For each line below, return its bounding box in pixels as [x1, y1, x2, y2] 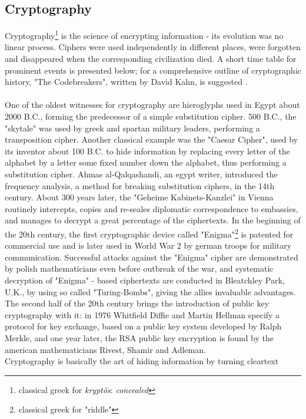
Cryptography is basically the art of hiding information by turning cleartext [5, 355, 279, 367]
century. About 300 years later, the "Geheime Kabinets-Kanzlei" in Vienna [5, 191, 274, 203]
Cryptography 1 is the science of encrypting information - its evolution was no [5, 28, 284, 41]
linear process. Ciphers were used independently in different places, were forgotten [5, 41, 301, 53]
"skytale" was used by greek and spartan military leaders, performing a [5, 121, 260, 134]
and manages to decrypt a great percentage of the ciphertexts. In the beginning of [5, 214, 301, 226]
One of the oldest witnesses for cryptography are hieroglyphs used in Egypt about [5, 98, 300, 111]
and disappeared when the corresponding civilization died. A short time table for [5, 52, 297, 65]
